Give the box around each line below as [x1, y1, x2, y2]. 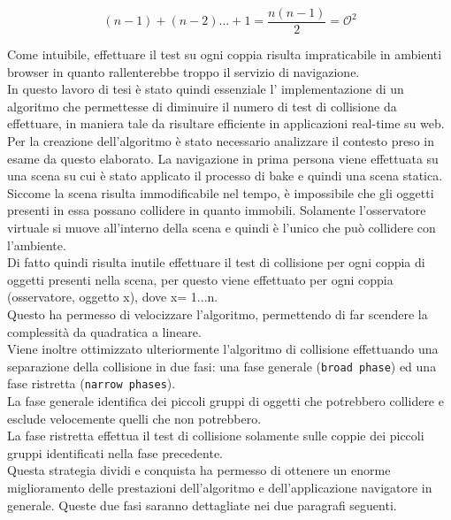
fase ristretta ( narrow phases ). [7, 374, 176, 393]
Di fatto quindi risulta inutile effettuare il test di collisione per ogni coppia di [7, 253, 425, 271]
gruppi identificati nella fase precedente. [7, 443, 224, 462]
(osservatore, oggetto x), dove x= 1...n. [7, 287, 218, 306]
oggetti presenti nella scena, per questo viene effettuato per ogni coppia [7, 270, 394, 288]
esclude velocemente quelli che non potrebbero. [7, 409, 262, 427]
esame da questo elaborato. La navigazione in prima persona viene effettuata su [7, 149, 439, 167]
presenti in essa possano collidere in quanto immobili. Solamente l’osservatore [7, 201, 426, 219]
